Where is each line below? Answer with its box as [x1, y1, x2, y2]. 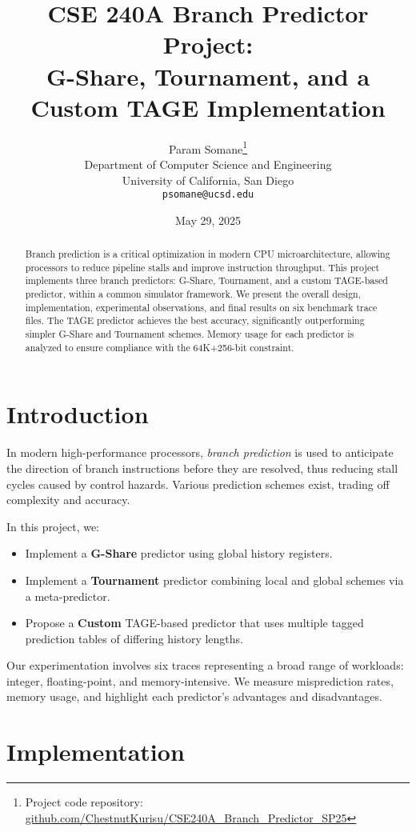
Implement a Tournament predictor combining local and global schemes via [25, 571, 404, 588]
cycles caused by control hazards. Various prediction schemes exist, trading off [6, 475, 390, 492]
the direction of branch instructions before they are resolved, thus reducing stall [6, 459, 398, 476]
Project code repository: [25, 794, 143, 810]
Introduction [6, 398, 149, 430]
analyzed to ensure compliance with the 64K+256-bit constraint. [25, 340, 294, 354]
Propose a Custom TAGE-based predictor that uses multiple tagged [25, 614, 364, 631]
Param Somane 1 [168, 138, 248, 157]
